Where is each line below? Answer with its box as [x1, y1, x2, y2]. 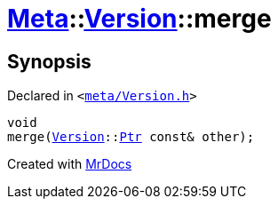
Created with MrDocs [7, 156, 132, 172]
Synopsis [7, 50, 91, 73]
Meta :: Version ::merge [7, 4, 272, 34]
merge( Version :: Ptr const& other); [7, 130, 255, 145]
